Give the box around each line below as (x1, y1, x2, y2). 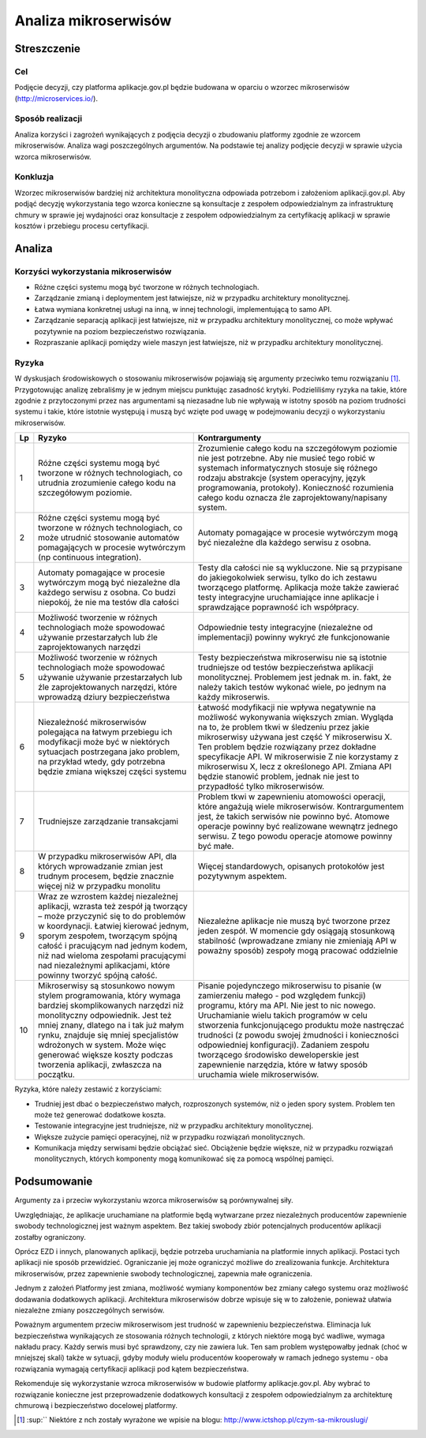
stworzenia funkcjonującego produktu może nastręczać (197, 1019, 405, 1031)
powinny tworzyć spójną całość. (38, 970, 158, 981)
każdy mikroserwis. (197, 692, 271, 703)
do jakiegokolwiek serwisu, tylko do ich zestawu (197, 573, 378, 584)
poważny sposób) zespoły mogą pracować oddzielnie (197, 945, 398, 956)
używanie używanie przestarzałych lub (38, 672, 183, 683)
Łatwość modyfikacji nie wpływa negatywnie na (197, 702, 376, 713)
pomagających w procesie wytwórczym (38, 542, 186, 553)
